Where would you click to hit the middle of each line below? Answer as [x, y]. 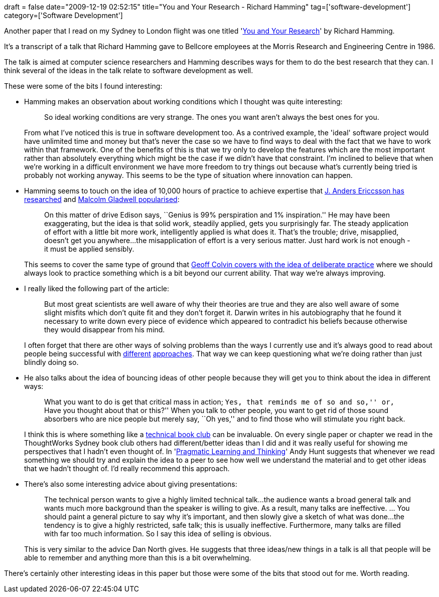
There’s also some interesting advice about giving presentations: [131, 484]
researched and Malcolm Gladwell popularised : [102, 199]
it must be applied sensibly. [89, 249]
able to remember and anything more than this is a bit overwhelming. [138, 558]
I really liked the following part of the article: [97, 288]
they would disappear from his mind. [105, 330]
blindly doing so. [51, 362]
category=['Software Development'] [63, 15]
